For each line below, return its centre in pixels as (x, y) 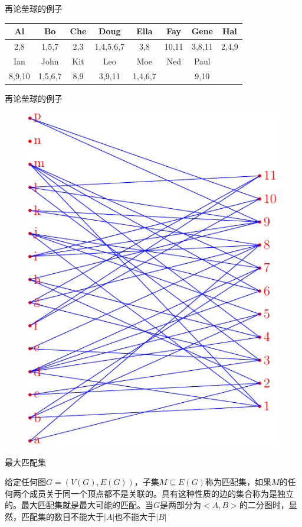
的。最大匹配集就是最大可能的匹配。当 (79, 505)
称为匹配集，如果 (238, 482)
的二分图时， (264, 505)
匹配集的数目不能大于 (62, 516)
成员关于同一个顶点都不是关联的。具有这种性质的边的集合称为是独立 (161, 493)
